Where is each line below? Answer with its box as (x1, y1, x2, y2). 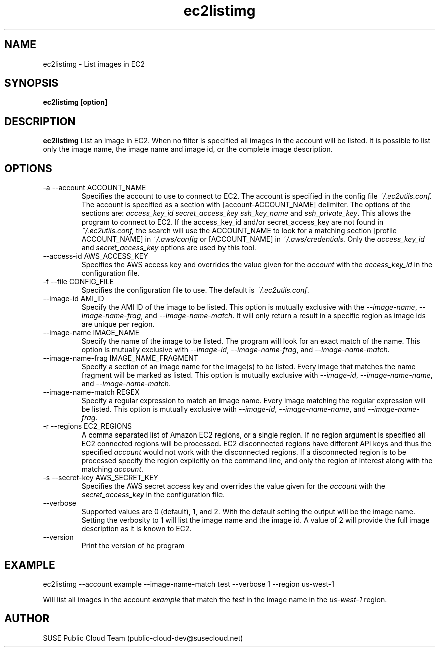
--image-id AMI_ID (43, 294, 104, 303)
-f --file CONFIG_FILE (43, 277, 114, 286)
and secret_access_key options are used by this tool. (81, 243, 256, 252)
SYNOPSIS (4, 77, 59, 90)
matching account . (81, 465, 144, 474)
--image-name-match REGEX (43, 388, 140, 397)
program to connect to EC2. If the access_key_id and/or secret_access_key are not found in (81, 218, 384, 227)
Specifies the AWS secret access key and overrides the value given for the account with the (81, 482, 385, 491)
